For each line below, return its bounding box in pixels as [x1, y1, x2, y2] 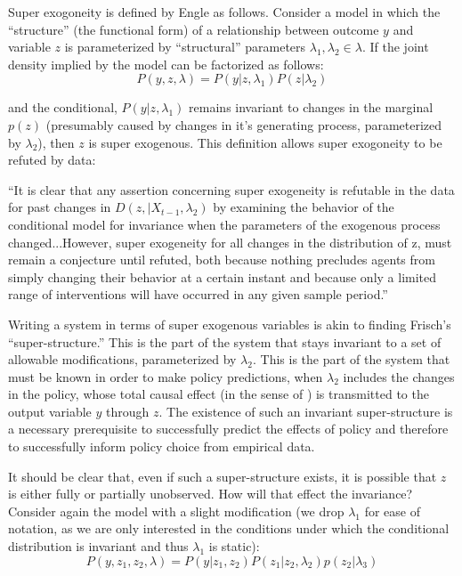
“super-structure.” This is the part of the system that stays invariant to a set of [8, 332, 442, 351]
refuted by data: [8, 150, 96, 169]
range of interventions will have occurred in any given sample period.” [8, 285, 388, 304]
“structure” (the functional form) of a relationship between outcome [8, 20, 379, 38]
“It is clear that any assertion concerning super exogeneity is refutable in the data [8, 180, 455, 199]
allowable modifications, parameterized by [8, 350, 237, 369]
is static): [208, 537, 260, 556]
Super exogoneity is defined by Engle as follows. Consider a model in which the [8, 3, 441, 20]
